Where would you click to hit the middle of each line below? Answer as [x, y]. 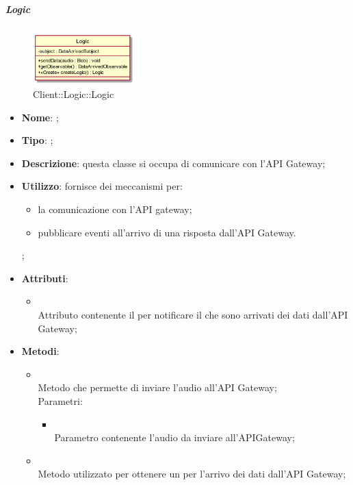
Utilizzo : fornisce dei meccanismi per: [102, 186]
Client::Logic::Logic [74, 94]
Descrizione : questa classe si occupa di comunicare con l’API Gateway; [173, 163]
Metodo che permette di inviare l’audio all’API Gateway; [157, 387]
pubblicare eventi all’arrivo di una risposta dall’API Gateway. [167, 232]
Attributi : [45, 278]
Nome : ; [40, 117]
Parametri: [60, 400]
